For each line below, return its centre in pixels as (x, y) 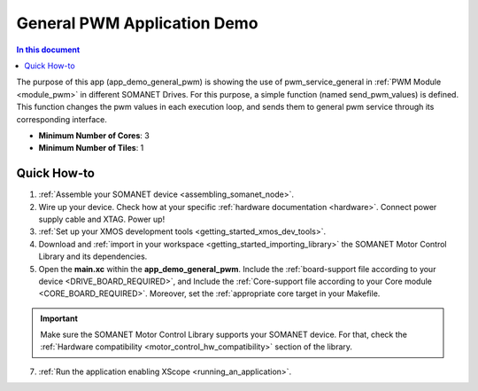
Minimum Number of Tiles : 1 (91, 148)
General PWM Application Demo (137, 23)
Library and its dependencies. (93, 256)
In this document (48, 50)
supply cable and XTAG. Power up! (102, 219)
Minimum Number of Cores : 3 (94, 135)
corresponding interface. (62, 119)
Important (59, 318)
